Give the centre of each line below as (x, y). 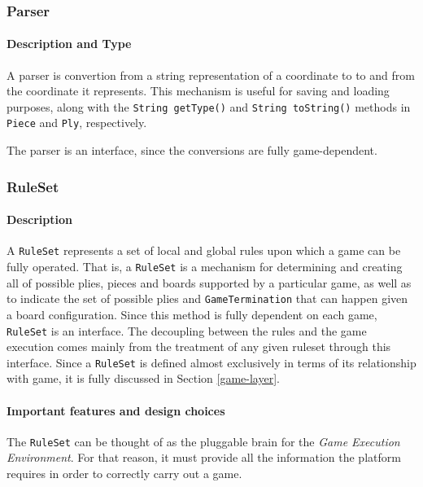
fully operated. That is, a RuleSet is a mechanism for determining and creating (205, 267)
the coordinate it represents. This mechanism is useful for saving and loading (198, 91)
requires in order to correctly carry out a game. (124, 474)
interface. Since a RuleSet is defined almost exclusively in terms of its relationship (211, 362)
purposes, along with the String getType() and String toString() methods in (209, 106)
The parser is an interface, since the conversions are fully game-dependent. (192, 150)
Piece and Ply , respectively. (77, 123)
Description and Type (69, 44)
